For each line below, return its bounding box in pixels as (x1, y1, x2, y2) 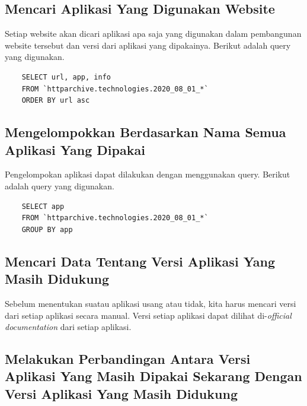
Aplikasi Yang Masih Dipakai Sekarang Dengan (5, 367, 302, 385)
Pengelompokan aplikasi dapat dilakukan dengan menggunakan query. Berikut (5, 168, 290, 180)
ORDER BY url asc (21, 96, 90, 105)
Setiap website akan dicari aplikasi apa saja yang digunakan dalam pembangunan (5, 27, 302, 40)
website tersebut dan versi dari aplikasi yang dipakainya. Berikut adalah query (5, 39, 291, 51)
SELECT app (21, 202, 65, 211)
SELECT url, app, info (21, 72, 111, 81)
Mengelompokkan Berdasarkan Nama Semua (5, 123, 286, 141)
